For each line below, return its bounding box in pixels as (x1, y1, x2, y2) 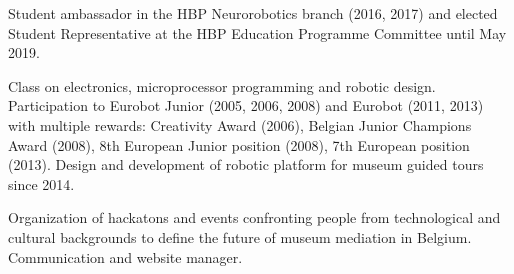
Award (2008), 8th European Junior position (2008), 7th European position (8, 134, 470, 155)
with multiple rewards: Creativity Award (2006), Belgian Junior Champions (8, 114, 472, 135)
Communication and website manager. (8, 246, 243, 267)
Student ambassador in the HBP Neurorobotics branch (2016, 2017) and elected (8, 3, 498, 23)
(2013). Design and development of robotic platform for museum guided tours (8, 154, 484, 175)
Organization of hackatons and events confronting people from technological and (8, 207, 501, 228)
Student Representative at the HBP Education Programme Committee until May (8, 22, 507, 43)
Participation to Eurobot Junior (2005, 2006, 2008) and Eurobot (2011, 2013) (8, 95, 484, 116)
